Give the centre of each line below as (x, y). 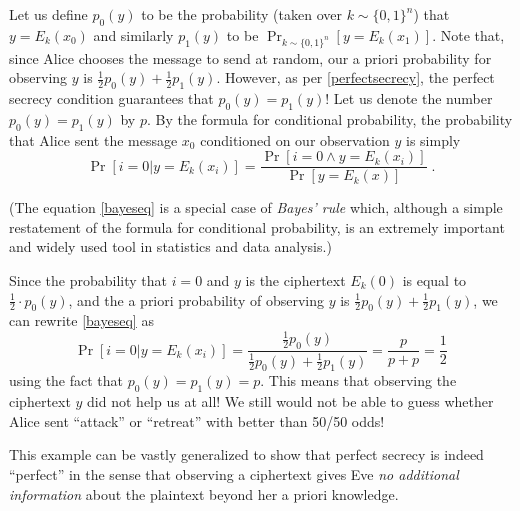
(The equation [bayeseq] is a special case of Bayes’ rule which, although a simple (256, 207)
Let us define (48, 14)
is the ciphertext (295, 279)
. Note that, (468, 34)
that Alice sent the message (93, 139)
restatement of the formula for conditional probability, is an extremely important (257, 226)
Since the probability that (88, 279)
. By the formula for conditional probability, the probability (329, 118)
